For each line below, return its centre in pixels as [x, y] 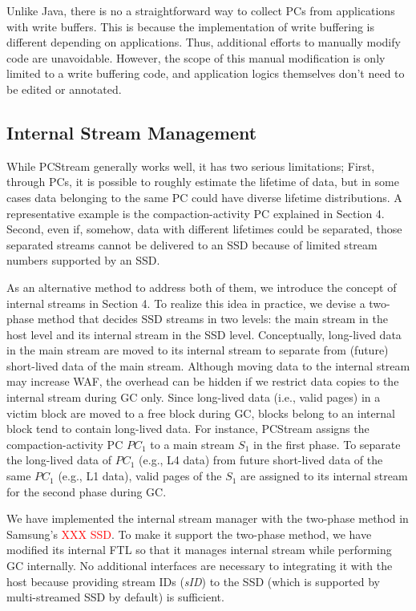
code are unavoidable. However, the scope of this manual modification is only [196, 57]
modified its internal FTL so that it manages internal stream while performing [199, 550]
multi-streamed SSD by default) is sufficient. [115, 597]
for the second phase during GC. [87, 491]
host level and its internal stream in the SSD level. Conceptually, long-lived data [204, 334]
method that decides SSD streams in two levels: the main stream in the [212, 319]
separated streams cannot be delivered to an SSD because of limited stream [192, 244]
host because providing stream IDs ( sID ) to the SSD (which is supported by [194, 581]
